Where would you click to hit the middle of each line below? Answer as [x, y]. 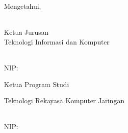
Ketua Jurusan [26, 32]
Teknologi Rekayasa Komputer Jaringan [64, 100]
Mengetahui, [23, 6]
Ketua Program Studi [37, 84]
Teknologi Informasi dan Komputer [57, 41]
